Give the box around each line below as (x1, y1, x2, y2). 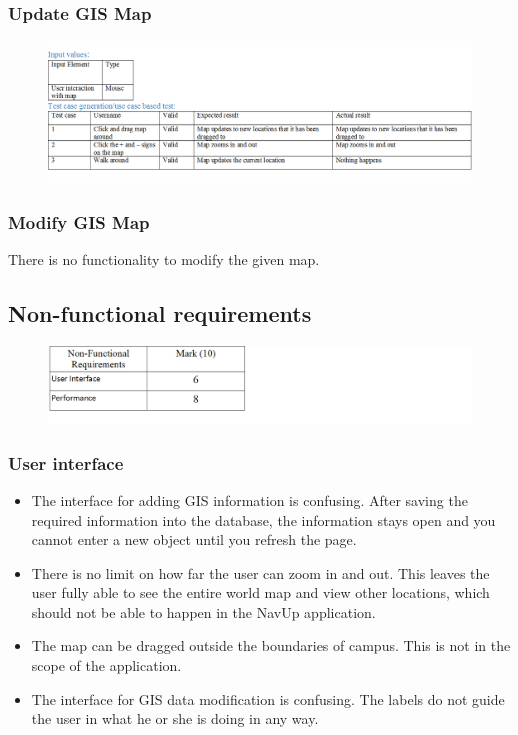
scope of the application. (31, 655, 182, 676)
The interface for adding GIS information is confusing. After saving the (31, 489, 468, 510)
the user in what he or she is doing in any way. (31, 708, 319, 729)
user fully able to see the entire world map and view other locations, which (31, 582, 490, 603)
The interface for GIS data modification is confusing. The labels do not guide (31, 688, 505, 709)
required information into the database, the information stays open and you (31, 509, 496, 530)
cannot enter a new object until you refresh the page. (31, 529, 357, 550)
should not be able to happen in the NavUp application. (31, 601, 376, 622)
